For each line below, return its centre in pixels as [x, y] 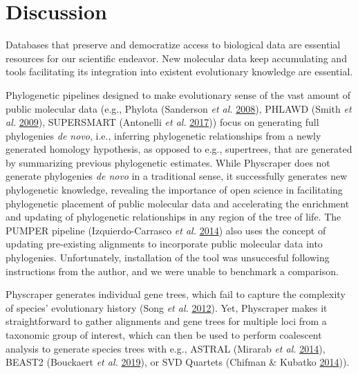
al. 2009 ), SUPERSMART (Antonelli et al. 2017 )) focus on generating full [162, 122]
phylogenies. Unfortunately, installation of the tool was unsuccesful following [168, 258]
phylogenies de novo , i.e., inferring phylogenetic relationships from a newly [163, 135]
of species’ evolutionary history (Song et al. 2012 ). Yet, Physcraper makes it [167, 307]
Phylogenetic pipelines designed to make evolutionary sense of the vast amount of [178, 94]
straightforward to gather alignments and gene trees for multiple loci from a [166, 321]
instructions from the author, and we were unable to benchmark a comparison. [172, 271]
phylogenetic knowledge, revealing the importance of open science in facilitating [174, 190]
